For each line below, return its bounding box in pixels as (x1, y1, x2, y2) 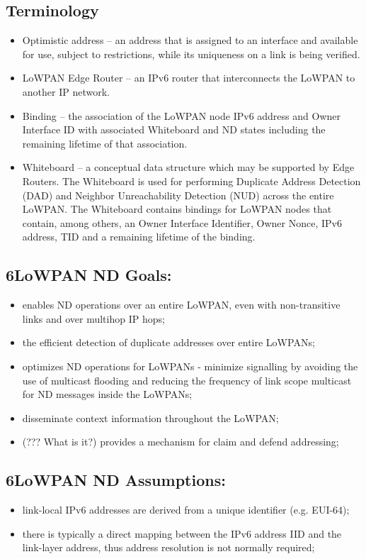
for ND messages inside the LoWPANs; (22, 387, 193, 402)
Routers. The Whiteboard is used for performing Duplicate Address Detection (22, 173, 361, 188)
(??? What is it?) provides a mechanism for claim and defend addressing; (22, 434, 339, 449)
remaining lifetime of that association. (22, 135, 188, 150)
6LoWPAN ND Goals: (6, 264, 172, 286)
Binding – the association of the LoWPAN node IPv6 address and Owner (22, 108, 341, 123)
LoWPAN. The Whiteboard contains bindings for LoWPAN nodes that (22, 201, 332, 216)
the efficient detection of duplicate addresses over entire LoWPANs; (22, 335, 315, 350)
